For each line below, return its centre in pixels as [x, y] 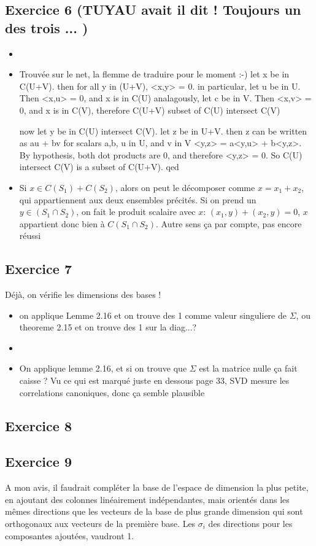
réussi [30, 236]
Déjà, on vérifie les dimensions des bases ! [83, 294]
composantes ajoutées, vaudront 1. [70, 535]
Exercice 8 [38, 425]
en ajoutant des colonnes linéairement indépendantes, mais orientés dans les [147, 499]
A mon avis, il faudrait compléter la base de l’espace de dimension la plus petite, [157, 487]
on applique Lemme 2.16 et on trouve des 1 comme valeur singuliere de [153, 315]
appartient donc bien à [62, 223]
